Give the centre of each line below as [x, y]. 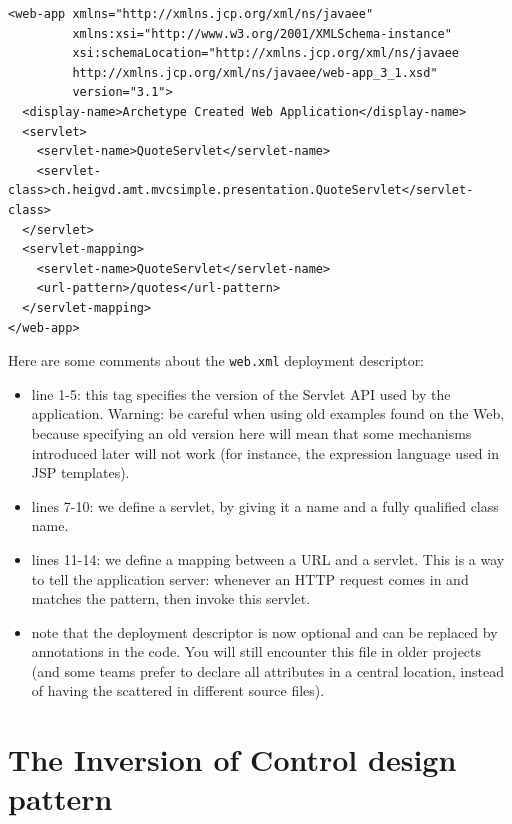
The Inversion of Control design [232, 759]
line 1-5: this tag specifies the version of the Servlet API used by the [241, 393]
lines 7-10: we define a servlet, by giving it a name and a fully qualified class [265, 505]
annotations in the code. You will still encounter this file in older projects [256, 651]
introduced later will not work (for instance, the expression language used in [265, 452]
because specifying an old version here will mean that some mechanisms [251, 432]
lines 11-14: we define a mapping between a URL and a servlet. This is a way [268, 558]
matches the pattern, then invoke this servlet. [171, 598]
